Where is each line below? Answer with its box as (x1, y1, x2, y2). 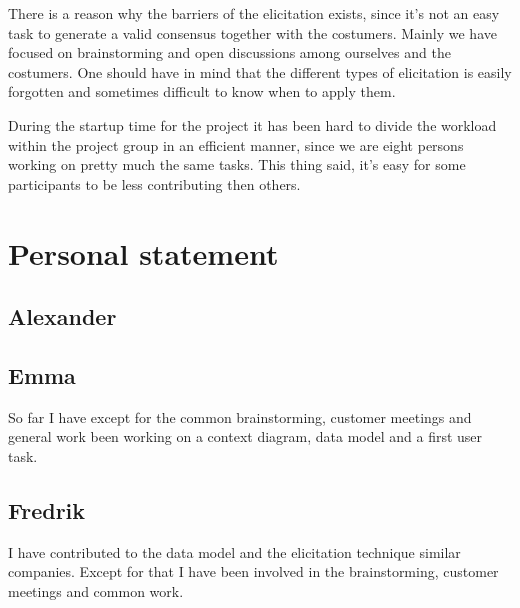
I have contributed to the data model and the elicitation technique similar (8, 541, 461, 562)
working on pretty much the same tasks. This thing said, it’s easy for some (8, 154, 466, 175)
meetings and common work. (8, 580, 184, 601)
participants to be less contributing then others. (8, 173, 301, 194)
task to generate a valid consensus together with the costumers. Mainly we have (8, 22, 497, 43)
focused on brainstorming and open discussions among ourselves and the (8, 42, 451, 63)
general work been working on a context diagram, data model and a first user (8, 426, 483, 447)
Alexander (8, 301, 117, 332)
